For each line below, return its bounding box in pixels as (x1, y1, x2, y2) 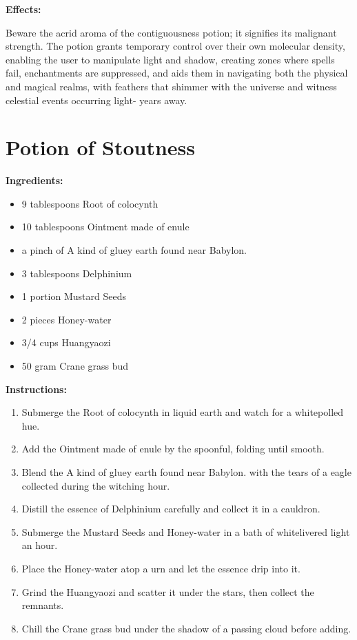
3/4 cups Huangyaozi (21, 335, 111, 350)
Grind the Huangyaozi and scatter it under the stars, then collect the (21, 584, 314, 599)
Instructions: (6, 381, 67, 396)
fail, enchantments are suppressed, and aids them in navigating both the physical (6, 66, 348, 80)
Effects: (6, 2, 41, 16)
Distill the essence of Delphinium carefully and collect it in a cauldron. (21, 501, 320, 516)
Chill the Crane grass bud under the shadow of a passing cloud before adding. (21, 621, 351, 635)
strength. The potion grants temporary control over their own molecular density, (6, 39, 345, 53)
